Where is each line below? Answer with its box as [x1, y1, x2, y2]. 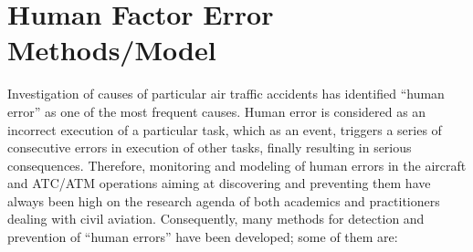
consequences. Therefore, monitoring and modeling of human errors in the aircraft [7, 155, 467, 174]
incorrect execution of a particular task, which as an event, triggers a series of [7, 120, 442, 139]
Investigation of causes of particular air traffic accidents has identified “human [7, 84, 445, 103]
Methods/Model [7, 31, 216, 68]
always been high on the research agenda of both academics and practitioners [7, 191, 440, 210]
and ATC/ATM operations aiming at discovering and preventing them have [7, 173, 431, 193]
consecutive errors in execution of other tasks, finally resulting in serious [7, 138, 412, 157]
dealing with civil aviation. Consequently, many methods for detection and [7, 209, 425, 228]
